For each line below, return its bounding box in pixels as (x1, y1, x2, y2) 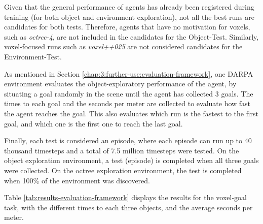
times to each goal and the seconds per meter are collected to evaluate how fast (4, 98, 251, 109)
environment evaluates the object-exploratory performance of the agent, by (4, 78, 237, 89)
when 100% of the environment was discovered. (4, 175, 150, 185)
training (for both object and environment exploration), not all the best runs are (4, 11, 254, 22)
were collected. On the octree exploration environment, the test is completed (4, 165, 242, 175)
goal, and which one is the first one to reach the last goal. (4, 118, 183, 129)
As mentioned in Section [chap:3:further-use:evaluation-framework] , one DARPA (4, 68, 253, 79)
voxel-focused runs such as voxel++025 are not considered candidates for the (4, 41, 243, 52)
